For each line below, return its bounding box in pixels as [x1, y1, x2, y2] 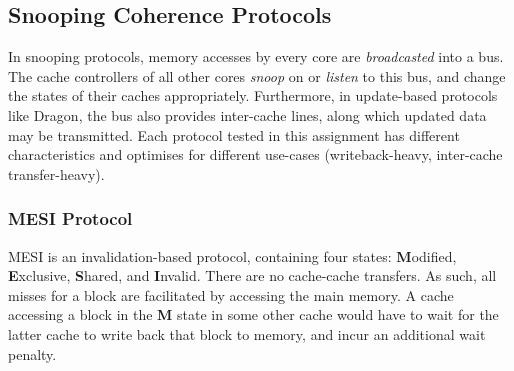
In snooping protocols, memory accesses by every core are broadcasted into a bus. [8, 46, 504, 67]
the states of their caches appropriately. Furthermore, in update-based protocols [8, 85, 498, 106]
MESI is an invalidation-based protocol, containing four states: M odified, [8, 245, 457, 266]
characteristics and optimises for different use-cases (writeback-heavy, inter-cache [8, 144, 503, 165]
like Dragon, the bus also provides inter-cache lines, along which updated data [8, 104, 487, 125]
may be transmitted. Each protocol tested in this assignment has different [8, 124, 460, 145]
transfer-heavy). [8, 163, 105, 184]
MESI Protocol [8, 206, 133, 231]
